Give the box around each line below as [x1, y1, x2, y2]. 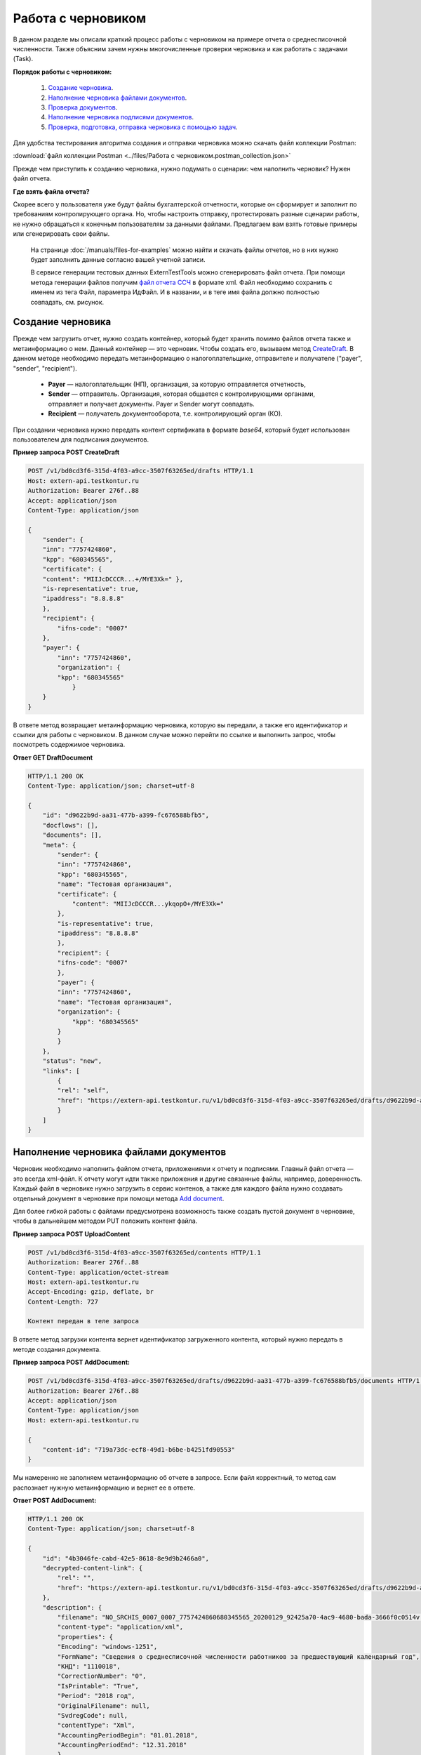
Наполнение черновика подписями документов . [48, 113, 194, 121]
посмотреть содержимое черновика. [13, 741, 126, 749]
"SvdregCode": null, [57, 1711, 128, 1719]
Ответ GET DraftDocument [13, 753, 93, 762]
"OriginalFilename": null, [57, 1702, 150, 1709]
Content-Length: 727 [27, 1297, 98, 1306]
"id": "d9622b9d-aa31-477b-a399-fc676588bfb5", [42, 812, 210, 819]
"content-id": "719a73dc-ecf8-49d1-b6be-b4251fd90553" [42, 1445, 235, 1453]
